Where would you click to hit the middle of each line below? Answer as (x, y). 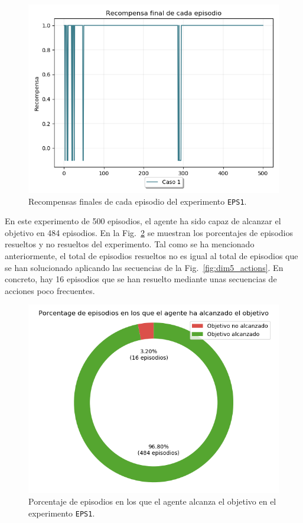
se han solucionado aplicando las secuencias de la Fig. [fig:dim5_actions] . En (144, 267)
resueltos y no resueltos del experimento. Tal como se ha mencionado (130, 244)
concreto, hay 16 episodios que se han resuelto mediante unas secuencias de (141, 279)
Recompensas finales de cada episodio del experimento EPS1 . (138, 201)
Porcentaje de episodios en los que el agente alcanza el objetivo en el (152, 501)
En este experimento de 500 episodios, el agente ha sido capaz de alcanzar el (143, 221)
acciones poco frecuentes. (50, 290)
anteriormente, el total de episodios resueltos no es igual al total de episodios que (151, 256)
